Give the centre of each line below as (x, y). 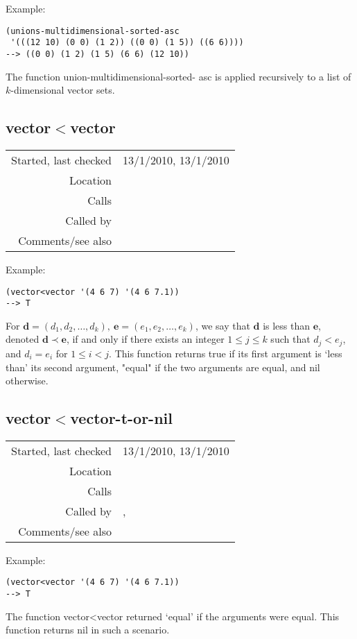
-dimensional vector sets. (63, 90)
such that (290, 339)
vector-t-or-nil (121, 418)
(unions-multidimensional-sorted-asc (93, 31)
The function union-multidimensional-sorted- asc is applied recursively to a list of (178, 76)
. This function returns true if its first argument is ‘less (226, 353)
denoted (23, 339)
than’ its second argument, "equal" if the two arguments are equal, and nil (163, 367)
